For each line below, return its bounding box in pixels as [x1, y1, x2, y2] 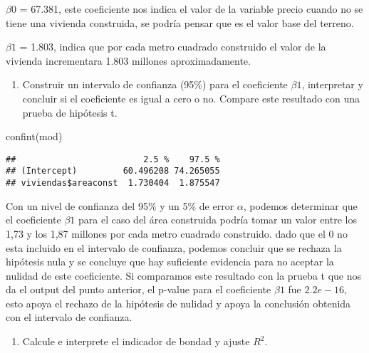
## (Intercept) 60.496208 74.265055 [6, 166, 220, 176]
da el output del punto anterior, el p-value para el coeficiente [6, 282, 271, 297]
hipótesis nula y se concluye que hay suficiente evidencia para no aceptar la [6, 254, 334, 269]
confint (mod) [6, 129, 63, 144]
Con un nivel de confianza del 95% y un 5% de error [6, 198, 234, 213]
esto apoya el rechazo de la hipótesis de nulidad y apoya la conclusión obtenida [6, 295, 351, 310]
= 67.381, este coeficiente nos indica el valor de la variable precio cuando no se [19, 1, 363, 16]
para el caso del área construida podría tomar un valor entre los [78, 212, 357, 227]
